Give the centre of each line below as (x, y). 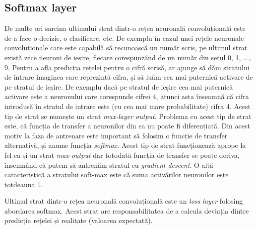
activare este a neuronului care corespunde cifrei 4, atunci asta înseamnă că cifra (127, 96)
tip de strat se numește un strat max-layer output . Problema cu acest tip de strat (128, 116)
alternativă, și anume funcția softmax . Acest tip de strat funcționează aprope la (125, 145)
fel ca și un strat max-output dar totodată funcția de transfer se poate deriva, (122, 155)
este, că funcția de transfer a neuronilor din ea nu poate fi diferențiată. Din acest (127, 126)
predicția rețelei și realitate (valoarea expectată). (79, 220)
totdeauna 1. (24, 184)
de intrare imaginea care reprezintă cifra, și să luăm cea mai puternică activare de (129, 77)
